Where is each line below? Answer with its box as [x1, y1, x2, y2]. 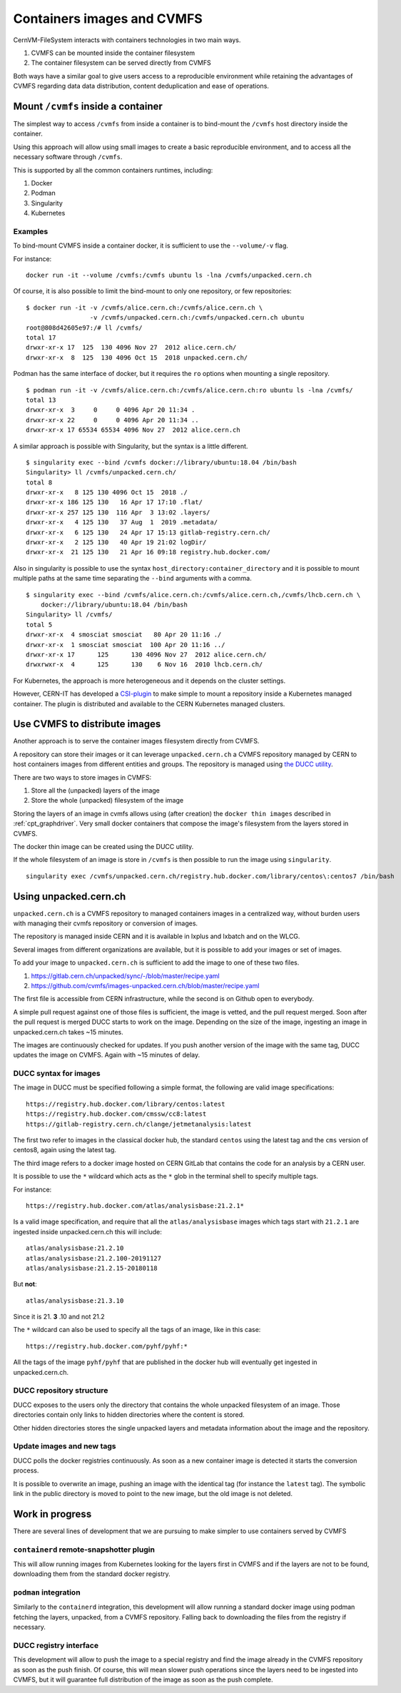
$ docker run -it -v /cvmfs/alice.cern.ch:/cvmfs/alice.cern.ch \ [26, 303, 263, 312]
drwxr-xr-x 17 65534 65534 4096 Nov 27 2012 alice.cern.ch [26, 426, 240, 434]
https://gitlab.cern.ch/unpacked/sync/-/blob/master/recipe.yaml [31, 971, 220, 980]
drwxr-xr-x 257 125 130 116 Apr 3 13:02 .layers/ [26, 508, 210, 517]
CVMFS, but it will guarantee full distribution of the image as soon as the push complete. [13, 1675, 274, 1684]
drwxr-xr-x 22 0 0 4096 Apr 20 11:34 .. [26, 416, 199, 424]
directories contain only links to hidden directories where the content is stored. [13, 1410, 245, 1419]
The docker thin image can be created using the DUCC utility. [13, 842, 194, 850]
